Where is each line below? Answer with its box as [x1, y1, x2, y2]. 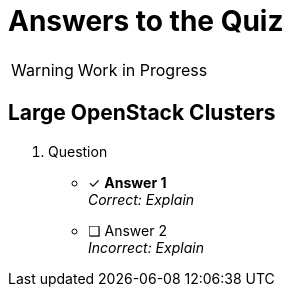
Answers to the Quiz [8, 4, 284, 38]
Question [48, 142, 108, 160]
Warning [11, 59, 74, 80]
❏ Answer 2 [88, 221, 167, 239]
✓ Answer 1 [88, 173, 167, 191]
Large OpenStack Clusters [8, 100, 276, 126]
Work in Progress [77, 59, 208, 80]
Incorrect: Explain [88, 238, 204, 256]
